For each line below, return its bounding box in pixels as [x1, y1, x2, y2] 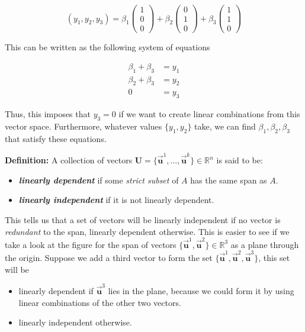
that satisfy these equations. [5, 132, 107, 144]
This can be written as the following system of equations [5, 41, 210, 53]
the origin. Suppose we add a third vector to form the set [5, 252, 213, 264]
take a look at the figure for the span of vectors [5, 238, 176, 250]
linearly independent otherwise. [18, 316, 132, 328]
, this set [258, 252, 290, 264]
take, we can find [194, 120, 256, 133]
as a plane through [230, 238, 299, 250]
